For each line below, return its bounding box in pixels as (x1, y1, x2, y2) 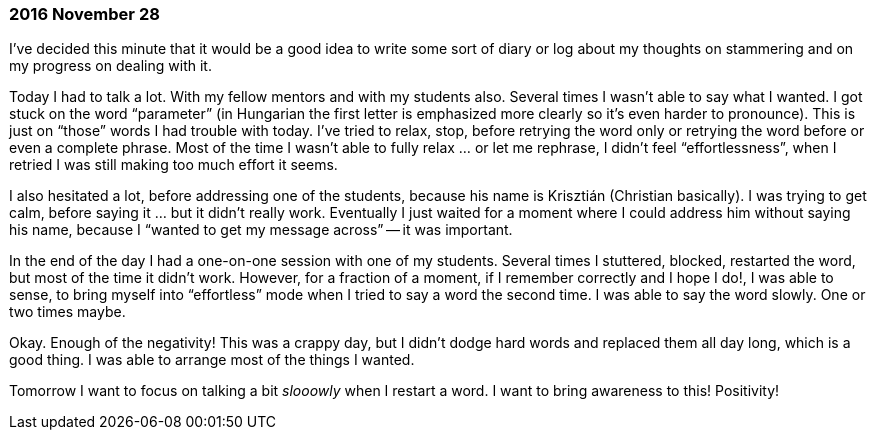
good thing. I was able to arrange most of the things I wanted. (9, 351, 415, 369)
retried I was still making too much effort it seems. (9, 156, 338, 174)
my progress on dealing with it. (9, 57, 212, 75)
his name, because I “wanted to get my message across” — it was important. (9, 221, 513, 239)
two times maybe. (9, 303, 126, 321)
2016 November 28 (9, 4, 160, 24)
